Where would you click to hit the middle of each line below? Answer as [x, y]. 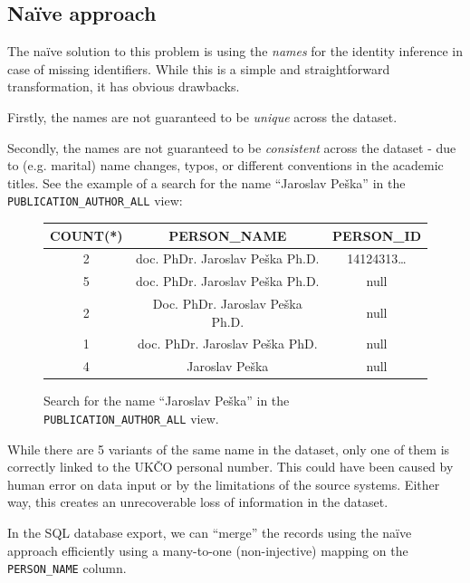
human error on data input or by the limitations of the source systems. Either [224, 484]
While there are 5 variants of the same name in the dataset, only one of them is [229, 449]
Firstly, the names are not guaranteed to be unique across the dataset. [202, 116]
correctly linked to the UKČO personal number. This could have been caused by [230, 467]
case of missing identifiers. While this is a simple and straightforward [199, 68]
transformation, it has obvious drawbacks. [124, 86]
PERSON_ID [377, 235]
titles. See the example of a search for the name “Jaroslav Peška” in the [206, 182]
